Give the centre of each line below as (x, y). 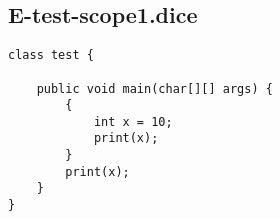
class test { (51, 55)
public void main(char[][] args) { (154, 88)
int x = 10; (133, 121)
